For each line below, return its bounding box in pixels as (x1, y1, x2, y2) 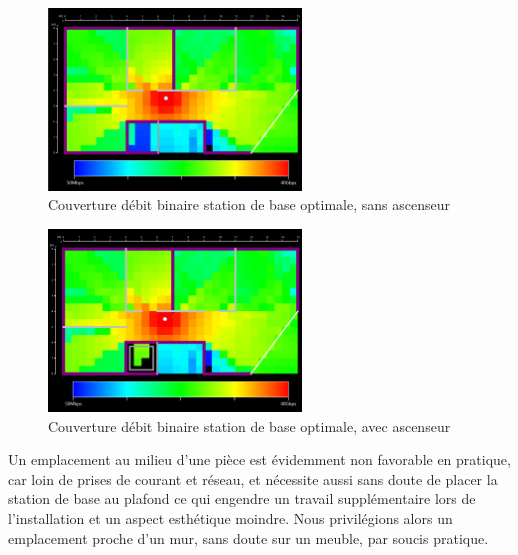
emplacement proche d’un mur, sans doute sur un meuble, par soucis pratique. (8, 527, 489, 548)
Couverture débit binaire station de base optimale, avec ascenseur (48, 415, 451, 436)
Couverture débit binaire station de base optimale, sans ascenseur (48, 194, 450, 215)
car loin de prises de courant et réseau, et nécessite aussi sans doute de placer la (8, 468, 498, 489)
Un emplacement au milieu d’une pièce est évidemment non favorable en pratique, (8, 449, 511, 470)
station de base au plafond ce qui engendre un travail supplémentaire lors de (8, 488, 476, 509)
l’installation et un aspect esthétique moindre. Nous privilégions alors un (8, 508, 453, 529)
